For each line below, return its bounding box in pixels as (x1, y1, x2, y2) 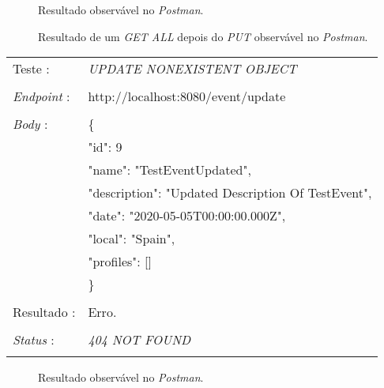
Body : (13, 115, 48, 134)
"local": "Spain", (88, 229, 175, 248)
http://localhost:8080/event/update (88, 87, 286, 106)
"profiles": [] (88, 252, 152, 271)
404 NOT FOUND (88, 330, 191, 349)
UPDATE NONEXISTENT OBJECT (88, 59, 297, 78)
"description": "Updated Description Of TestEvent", (88, 183, 372, 202)
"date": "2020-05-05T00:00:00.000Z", (88, 206, 286, 225)
